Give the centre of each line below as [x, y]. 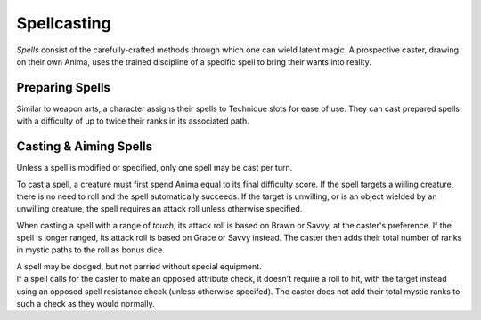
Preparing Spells [64, 88]
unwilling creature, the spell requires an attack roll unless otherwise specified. [159, 209]
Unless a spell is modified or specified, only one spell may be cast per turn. [155, 168]
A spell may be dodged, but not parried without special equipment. [139, 266]
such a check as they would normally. [86, 304]
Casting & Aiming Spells [85, 147]
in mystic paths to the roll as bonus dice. [90, 250]
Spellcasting [64, 23]
